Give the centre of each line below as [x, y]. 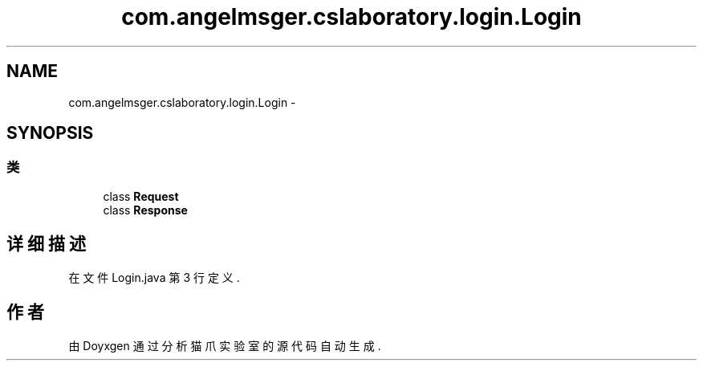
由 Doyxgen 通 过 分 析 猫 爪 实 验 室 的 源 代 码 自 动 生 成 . [225, 345]
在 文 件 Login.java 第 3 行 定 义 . [154, 277]
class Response [145, 210]
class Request [141, 196]
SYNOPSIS [50, 133]
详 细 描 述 [46, 244]
